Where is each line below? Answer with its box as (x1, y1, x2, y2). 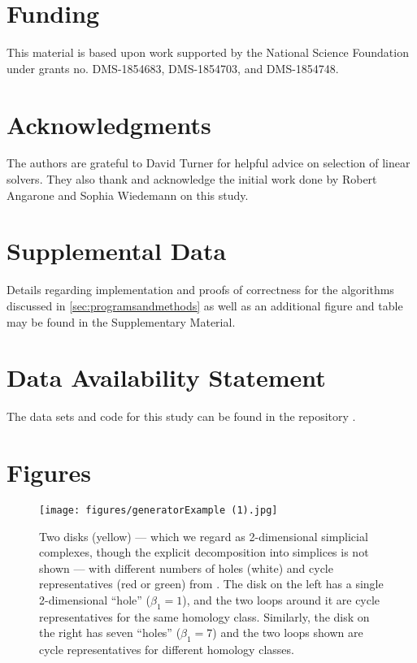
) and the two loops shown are (212, 624, 363, 641)
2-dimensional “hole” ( (39, 591, 150, 608)
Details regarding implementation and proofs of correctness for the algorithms (7, 281, 394, 298)
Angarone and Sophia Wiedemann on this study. (7, 186, 249, 203)
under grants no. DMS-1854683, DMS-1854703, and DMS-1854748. (7, 59, 339, 76)
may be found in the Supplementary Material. (7, 313, 236, 330)
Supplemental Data (7, 234, 227, 267)
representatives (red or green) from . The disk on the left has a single (39, 575, 384, 592)
